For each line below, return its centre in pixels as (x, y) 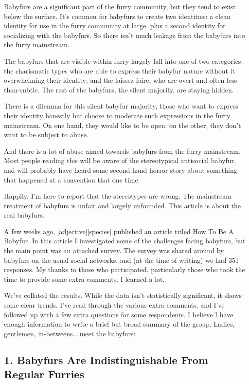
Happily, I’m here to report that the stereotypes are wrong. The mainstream (118, 196)
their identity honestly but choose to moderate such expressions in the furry (117, 115)
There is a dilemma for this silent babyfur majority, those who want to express (121, 106)
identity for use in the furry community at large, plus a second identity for (115, 26)
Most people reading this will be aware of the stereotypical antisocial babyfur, (120, 160)
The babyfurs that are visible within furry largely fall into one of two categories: (124, 61)
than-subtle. (22, 89)
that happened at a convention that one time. (72, 179)
